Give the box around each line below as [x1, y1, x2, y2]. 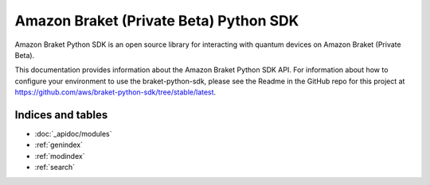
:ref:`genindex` [34, 140, 84, 150]
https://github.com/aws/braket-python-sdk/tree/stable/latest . [14, 87, 217, 97]
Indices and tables [14, 108, 108, 121]
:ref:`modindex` [34, 151, 85, 160]
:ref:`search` [34, 163, 76, 172]
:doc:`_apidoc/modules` [34, 129, 112, 139]
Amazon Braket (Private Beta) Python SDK [14, 12, 299, 29]
